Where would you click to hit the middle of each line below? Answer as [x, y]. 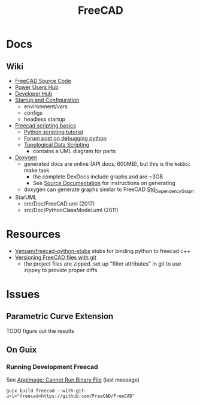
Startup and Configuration [47, 100]
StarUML [26, 197]
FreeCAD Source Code [43, 81]
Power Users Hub [37, 87]
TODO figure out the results [40, 330]
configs [33, 113]
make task [37, 170]
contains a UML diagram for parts [74, 151]
